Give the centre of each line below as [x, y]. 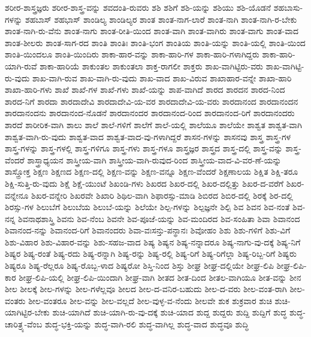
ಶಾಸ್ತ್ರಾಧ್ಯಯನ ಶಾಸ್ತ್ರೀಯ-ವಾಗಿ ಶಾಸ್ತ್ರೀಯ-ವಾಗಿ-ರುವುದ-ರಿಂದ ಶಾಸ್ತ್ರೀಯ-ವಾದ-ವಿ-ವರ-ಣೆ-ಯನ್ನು [154, 160]
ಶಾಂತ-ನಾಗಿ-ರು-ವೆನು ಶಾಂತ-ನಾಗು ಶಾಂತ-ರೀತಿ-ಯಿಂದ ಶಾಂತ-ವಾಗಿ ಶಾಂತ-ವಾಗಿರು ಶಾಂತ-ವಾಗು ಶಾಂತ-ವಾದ [152, 31]
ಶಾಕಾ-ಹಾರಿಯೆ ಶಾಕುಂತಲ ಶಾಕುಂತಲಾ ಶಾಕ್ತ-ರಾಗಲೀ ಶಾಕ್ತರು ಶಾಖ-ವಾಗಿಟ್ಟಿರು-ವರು [151, 66]
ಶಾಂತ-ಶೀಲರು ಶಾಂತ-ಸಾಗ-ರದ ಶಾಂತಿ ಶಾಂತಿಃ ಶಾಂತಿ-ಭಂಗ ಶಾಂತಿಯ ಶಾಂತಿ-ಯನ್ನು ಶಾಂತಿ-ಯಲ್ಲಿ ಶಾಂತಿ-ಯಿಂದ [155, 42]
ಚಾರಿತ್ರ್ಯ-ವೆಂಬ [24, 324]
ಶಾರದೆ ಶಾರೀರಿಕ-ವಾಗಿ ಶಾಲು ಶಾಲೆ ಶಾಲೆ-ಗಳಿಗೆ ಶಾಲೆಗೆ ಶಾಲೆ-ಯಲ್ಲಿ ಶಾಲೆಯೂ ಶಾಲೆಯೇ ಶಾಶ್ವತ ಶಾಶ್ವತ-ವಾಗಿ [153, 124]
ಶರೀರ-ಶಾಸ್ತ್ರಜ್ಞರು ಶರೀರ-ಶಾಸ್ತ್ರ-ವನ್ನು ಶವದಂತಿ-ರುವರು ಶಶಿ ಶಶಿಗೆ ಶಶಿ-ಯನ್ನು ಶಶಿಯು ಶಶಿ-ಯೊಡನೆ [138, 7]
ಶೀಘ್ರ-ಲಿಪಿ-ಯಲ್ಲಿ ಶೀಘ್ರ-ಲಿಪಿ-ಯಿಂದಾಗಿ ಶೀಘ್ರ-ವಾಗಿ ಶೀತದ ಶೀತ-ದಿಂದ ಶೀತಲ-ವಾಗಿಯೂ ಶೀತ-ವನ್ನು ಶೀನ [160, 277]
